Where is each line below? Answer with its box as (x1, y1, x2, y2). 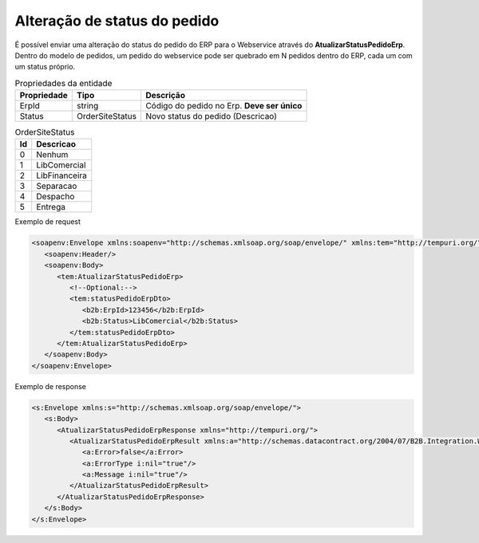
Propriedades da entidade (14, 77, 113, 89)
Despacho (36, 191, 75, 203)
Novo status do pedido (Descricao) (144, 111, 277, 122)
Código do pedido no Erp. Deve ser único (144, 100, 303, 112)
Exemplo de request (14, 217, 81, 226)
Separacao (36, 180, 77, 191)
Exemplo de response (14, 381, 87, 391)
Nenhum (36, 149, 69, 160)
